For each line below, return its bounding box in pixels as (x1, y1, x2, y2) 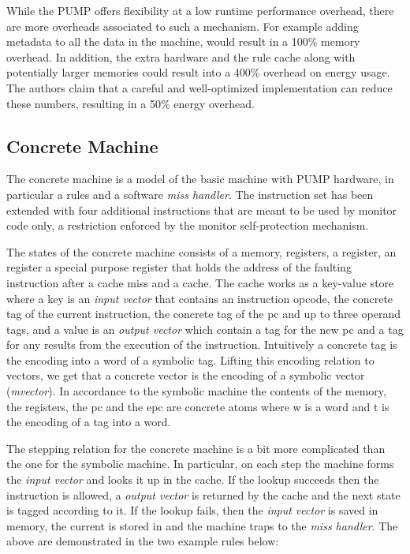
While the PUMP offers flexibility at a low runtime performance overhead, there (6, 2, 394, 18)
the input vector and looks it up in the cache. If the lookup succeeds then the (6, 471, 379, 488)
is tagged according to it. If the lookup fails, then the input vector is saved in (6, 502, 378, 518)
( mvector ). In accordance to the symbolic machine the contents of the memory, (6, 383, 386, 399)
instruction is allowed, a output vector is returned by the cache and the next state (6, 486, 401, 503)
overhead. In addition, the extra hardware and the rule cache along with (6, 48, 356, 65)
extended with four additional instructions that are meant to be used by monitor (6, 201, 397, 218)
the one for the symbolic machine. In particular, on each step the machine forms (6, 455, 394, 472)
